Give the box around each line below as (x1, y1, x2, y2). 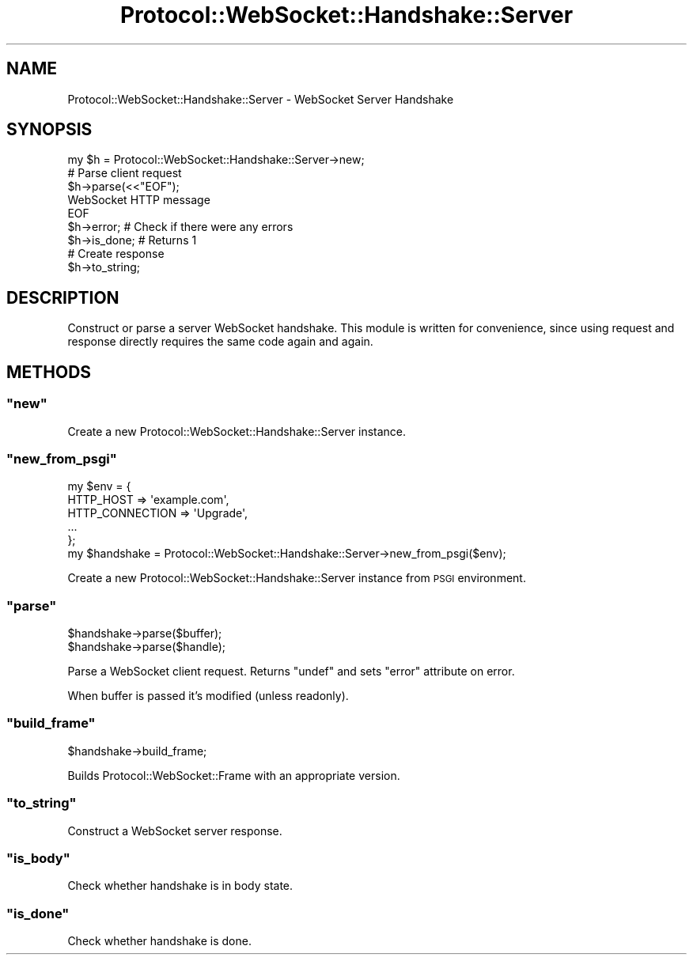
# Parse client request (67, 166, 182, 180)
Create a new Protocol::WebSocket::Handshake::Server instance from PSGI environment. (67, 571, 526, 585)
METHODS (6, 361, 92, 382)
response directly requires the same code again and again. (67, 335, 373, 349)
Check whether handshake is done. (67, 934, 252, 948)
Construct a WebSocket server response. (67, 823, 282, 838)
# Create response (67, 247, 165, 261)
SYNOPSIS (6, 119, 93, 140)
